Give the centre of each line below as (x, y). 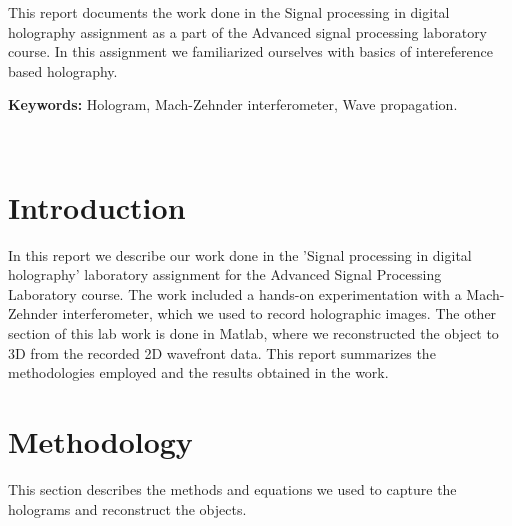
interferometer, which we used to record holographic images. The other (279, 313)
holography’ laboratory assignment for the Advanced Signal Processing (225, 274)
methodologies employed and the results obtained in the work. (198, 372)
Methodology (100, 441)
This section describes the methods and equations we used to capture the (232, 488)
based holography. (63, 70)
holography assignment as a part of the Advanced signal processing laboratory (248, 31)
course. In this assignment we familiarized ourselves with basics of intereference (250, 51)
